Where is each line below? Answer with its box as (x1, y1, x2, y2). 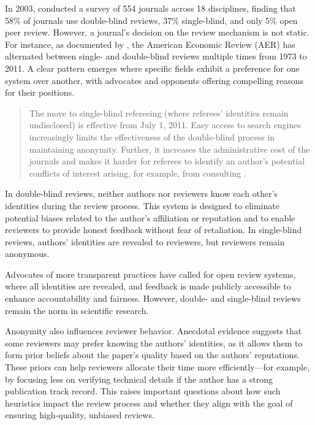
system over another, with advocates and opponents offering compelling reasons (5, 74, 304, 86)
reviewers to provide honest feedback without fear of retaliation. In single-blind (5, 223, 302, 236)
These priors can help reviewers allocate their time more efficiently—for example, (5, 361, 310, 373)
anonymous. (5, 247, 50, 260)
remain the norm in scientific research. (5, 304, 149, 316)
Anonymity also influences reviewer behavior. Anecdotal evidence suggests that (5, 324, 302, 337)
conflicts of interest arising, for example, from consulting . (29, 166, 246, 179)
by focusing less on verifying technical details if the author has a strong (5, 372, 273, 385)
